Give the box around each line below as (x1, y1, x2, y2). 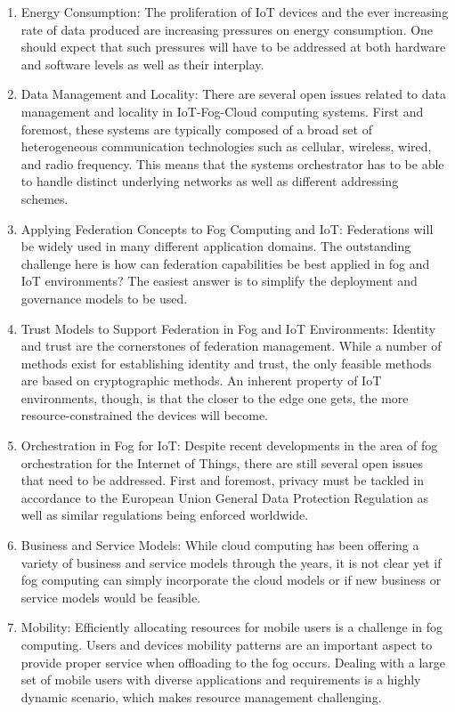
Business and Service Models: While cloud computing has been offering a (20, 536, 419, 554)
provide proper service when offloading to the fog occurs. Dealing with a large (20, 652, 445, 671)
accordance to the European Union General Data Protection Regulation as (20, 488, 429, 506)
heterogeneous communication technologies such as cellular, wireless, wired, (20, 137, 432, 156)
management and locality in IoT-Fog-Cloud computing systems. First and (20, 101, 424, 120)
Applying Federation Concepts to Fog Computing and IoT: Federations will (20, 219, 434, 238)
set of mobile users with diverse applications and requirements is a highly (20, 670, 421, 689)
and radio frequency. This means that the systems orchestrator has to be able (20, 154, 444, 173)
